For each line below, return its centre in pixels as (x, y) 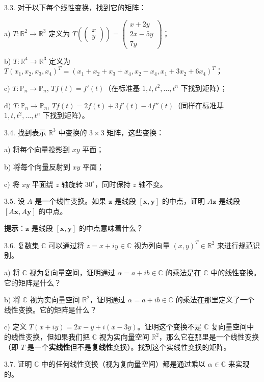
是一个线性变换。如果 (71, 201)
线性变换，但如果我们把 (50, 337)
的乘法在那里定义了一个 (215, 300)
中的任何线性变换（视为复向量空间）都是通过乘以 (124, 364)
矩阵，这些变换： (135, 132)
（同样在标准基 (199, 105)
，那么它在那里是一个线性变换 (209, 337)
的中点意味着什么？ (111, 228)
